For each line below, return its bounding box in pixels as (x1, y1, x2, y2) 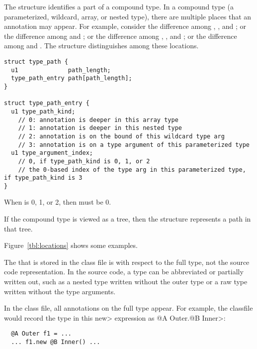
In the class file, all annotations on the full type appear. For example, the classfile (4, 303, 253, 313)
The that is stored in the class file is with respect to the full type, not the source (4, 256, 250, 267)
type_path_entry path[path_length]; (11, 75, 132, 82)
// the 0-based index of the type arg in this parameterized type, (18, 166, 246, 173)
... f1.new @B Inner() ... (11, 339, 100, 346)
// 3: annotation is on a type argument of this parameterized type (18, 141, 250, 148)
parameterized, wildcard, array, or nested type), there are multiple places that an (4, 11, 252, 21)
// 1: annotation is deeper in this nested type (18, 124, 182, 132)
